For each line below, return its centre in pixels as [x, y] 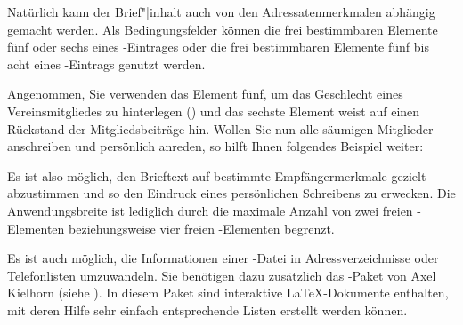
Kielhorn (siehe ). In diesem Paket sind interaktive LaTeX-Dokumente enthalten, [228, 293]
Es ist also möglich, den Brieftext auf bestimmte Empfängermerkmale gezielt [217, 175]
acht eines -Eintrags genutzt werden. [106, 63]
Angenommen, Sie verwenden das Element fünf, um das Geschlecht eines [205, 94]
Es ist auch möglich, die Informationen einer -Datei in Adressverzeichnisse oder [223, 258]
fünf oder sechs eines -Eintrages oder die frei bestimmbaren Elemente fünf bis [218, 47]
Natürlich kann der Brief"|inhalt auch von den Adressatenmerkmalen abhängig [221, 12]
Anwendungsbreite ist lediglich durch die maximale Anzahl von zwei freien [210, 210]
